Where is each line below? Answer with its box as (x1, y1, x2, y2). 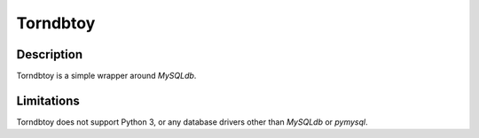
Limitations (16, 93, 80, 108)
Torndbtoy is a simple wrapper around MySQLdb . (16, 71, 197, 81)
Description (16, 47, 83, 62)
